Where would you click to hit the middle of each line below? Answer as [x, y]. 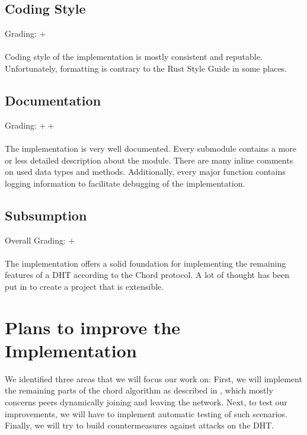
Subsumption [46, 215]
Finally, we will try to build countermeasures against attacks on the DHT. [140, 425]
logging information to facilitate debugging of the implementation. [125, 183]
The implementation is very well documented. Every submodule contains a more [151, 148]
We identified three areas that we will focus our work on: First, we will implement [153, 378]
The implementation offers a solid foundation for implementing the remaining [145, 263]
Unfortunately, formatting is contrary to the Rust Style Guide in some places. [146, 68]
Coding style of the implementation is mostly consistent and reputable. [134, 57]
